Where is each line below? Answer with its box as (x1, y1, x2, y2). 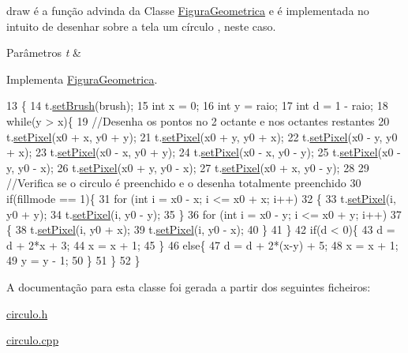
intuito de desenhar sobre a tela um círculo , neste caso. (6, 17, 276, 34)
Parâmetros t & (6, 44, 81, 61)
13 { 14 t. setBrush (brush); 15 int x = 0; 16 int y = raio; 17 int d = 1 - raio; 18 (6, 97, 388, 114)
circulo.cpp (6, 332, 59, 348)
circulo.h (6, 305, 48, 321)
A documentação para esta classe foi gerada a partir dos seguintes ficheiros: (6, 278, 371, 295)
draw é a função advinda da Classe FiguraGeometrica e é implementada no (6, 2, 369, 18)
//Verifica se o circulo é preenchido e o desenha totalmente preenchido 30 (6, 175, 361, 191)
